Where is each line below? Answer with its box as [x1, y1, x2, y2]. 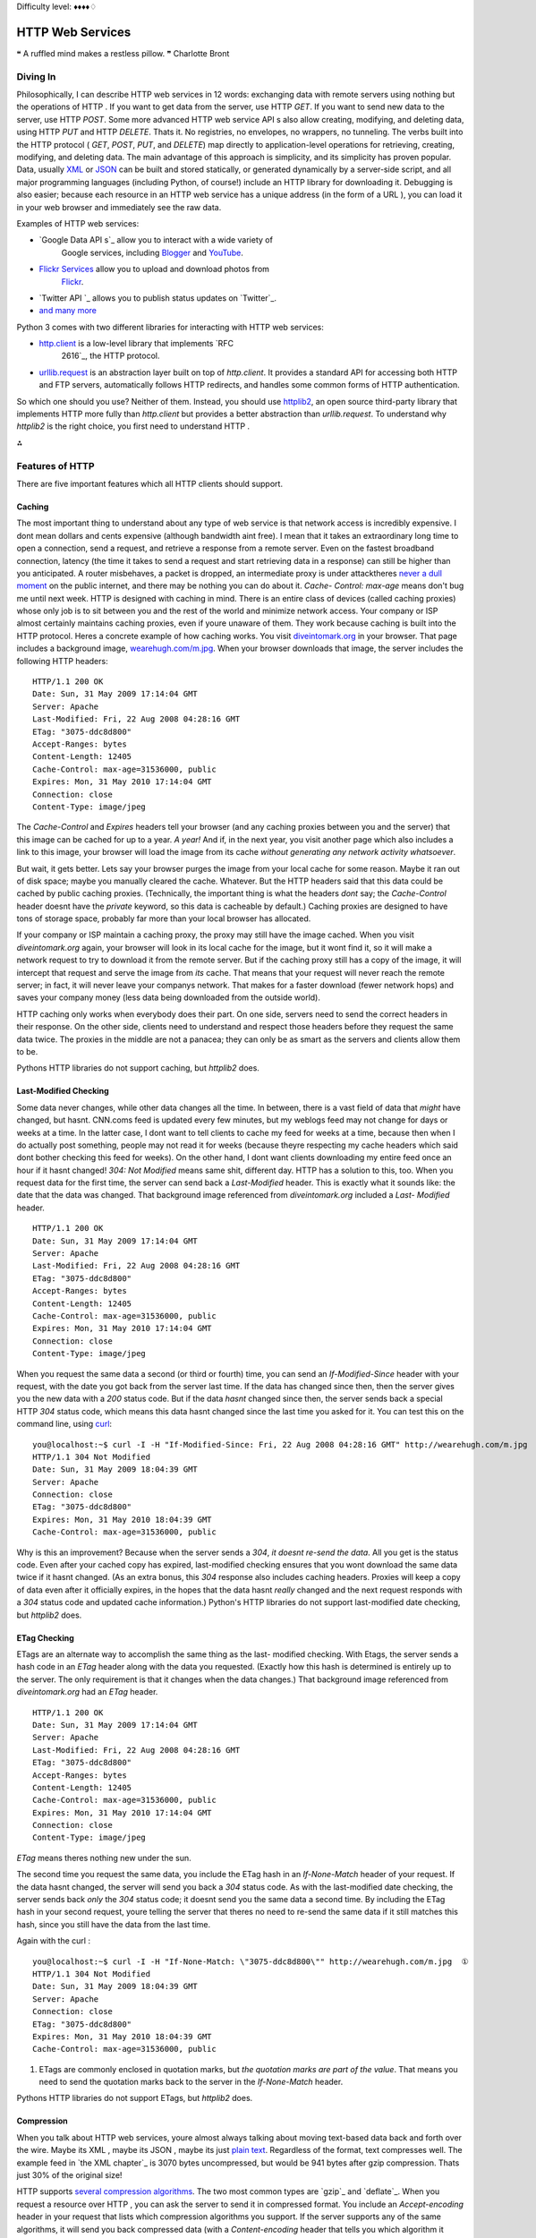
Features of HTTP [16, 459, 95, 472]
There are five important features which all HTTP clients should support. [16, 478, 284, 489]
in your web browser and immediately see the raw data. [16, 201, 222, 212]
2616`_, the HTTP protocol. [61, 350, 160, 362]
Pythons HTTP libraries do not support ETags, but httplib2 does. [16, 2093, 253, 2104]
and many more [38, 305, 98, 316]
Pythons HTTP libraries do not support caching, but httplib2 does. [16, 1063, 259, 1073]
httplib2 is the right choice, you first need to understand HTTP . [16, 421, 251, 431]
